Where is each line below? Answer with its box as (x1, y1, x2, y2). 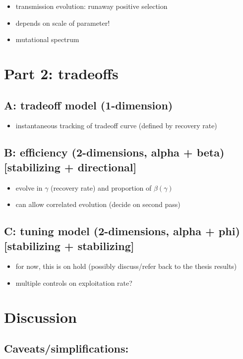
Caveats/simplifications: (4, 341, 129, 356)
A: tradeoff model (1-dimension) (4, 97, 173, 112)
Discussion (4, 307, 77, 327)
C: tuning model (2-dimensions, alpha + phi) (4, 223, 240, 239)
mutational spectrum (15, 34, 79, 45)
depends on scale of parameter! (15, 17, 110, 28)
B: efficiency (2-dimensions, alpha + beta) (4, 145, 225, 160)
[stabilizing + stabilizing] (4, 238, 134, 253)
